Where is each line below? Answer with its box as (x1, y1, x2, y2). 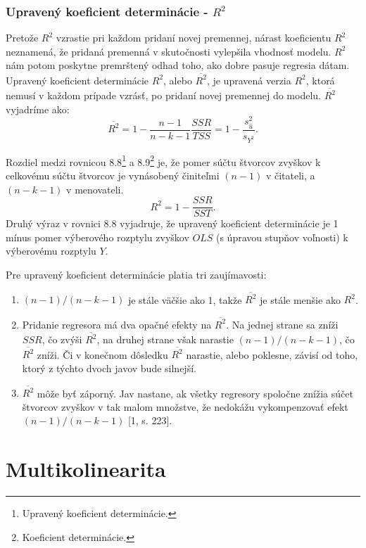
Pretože (6, 30, 39, 45)
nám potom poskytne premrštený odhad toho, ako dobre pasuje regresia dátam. (6, 58, 350, 72)
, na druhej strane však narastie (96, 332, 234, 347)
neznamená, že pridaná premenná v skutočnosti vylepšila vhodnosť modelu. (6, 44, 332, 58)
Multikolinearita (6, 454, 166, 483)
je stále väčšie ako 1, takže (127, 292, 242, 307)
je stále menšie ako (260, 292, 341, 307)
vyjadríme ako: (6, 101, 70, 116)
